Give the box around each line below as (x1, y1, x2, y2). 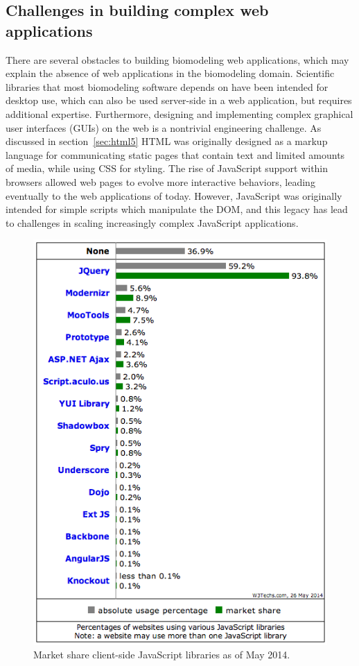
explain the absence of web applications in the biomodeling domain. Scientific (6, 66, 335, 80)
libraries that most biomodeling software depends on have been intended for (6, 79, 329, 94)
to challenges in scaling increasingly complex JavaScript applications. (6, 215, 299, 230)
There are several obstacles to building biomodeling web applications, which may (6, 52, 349, 67)
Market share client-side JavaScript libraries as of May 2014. (33, 647, 290, 662)
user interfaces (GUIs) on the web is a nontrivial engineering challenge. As (6, 120, 322, 135)
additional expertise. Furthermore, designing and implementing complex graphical (6, 106, 353, 121)
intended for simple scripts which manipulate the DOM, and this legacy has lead (6, 202, 348, 216)
